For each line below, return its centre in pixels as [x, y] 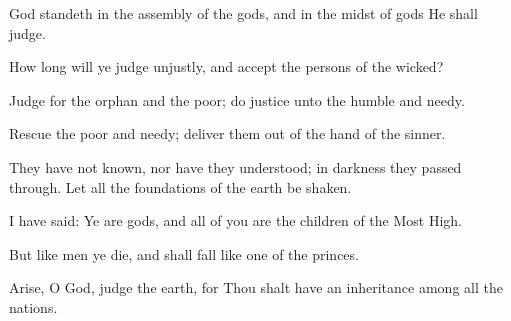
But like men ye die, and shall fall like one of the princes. [184, 253]
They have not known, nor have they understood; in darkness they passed [235, 166]
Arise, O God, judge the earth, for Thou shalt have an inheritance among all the [256, 287]
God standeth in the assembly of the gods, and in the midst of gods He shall [243, 13]
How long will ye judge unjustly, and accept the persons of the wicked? [226, 66]
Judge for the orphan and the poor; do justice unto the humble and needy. [237, 99]
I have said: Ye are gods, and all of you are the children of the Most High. [236, 220]
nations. [33, 306]
